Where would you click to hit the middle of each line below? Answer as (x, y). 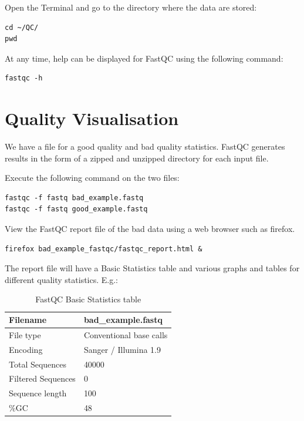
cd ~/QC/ (22, 27)
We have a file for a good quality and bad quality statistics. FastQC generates (145, 146)
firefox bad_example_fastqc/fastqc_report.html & (104, 249)
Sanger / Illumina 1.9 (122, 349)
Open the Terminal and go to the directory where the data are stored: (131, 7)
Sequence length (38, 393)
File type (25, 334)
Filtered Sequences (42, 378)
